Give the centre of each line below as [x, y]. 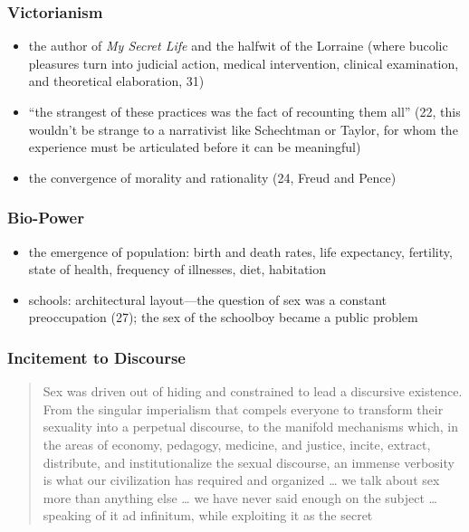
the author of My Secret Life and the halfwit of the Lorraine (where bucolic [238, 46]
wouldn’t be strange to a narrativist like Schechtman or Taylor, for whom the [243, 129]
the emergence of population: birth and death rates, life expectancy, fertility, [240, 251]
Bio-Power [46, 218]
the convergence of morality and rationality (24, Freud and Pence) [212, 177]
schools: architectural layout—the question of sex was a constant [208, 299]
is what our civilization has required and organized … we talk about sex [241, 480]
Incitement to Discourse [96, 357]
